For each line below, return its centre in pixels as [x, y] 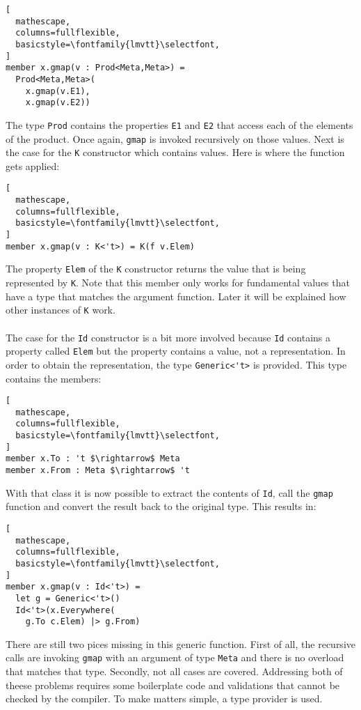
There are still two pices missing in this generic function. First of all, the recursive [180, 643]
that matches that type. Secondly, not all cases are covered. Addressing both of [174, 671]
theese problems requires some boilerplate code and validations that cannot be [173, 685]
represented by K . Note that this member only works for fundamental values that [178, 283]
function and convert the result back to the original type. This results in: [161, 506]
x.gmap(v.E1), [58, 91]
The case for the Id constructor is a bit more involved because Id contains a [168, 337]
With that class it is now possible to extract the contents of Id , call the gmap [169, 492]
